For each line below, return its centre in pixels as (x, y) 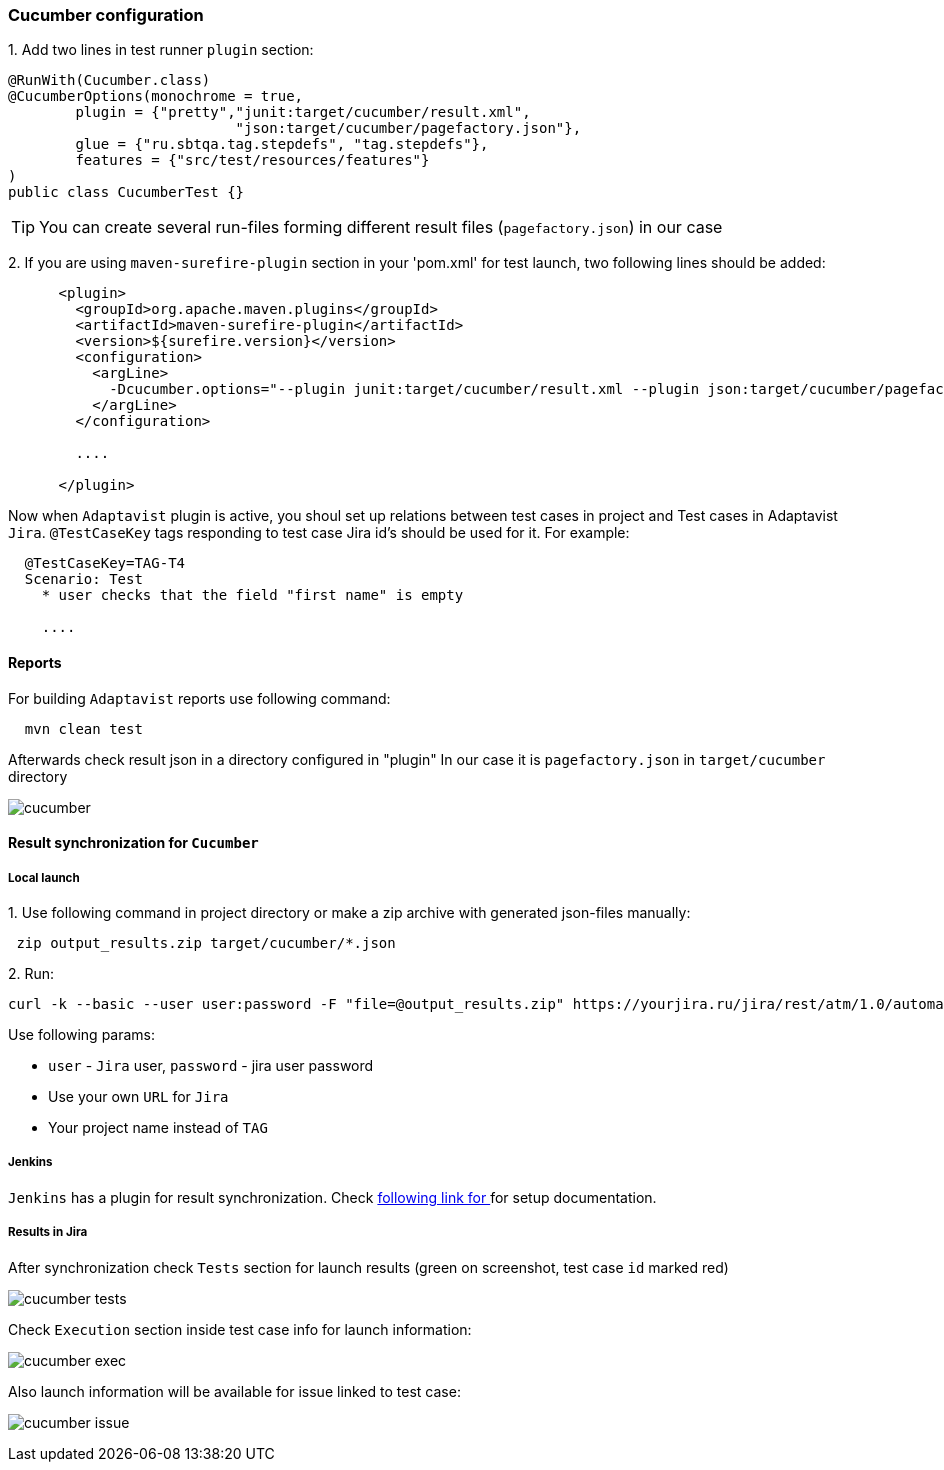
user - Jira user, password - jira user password (211, 1065)
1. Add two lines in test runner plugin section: (161, 50)
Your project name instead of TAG (158, 1127)
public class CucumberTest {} (126, 192)
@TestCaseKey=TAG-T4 (105, 563)
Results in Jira (48, 1232)
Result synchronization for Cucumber (133, 843)
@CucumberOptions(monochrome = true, (156, 96)
